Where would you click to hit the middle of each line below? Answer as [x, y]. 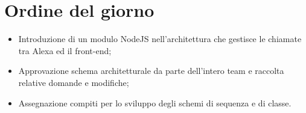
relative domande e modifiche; [74, 82]
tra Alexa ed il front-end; [65, 50]
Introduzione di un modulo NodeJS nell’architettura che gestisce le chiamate [160, 39]
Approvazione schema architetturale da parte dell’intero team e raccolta [151, 71]
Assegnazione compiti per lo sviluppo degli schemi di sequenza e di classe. [155, 102]
